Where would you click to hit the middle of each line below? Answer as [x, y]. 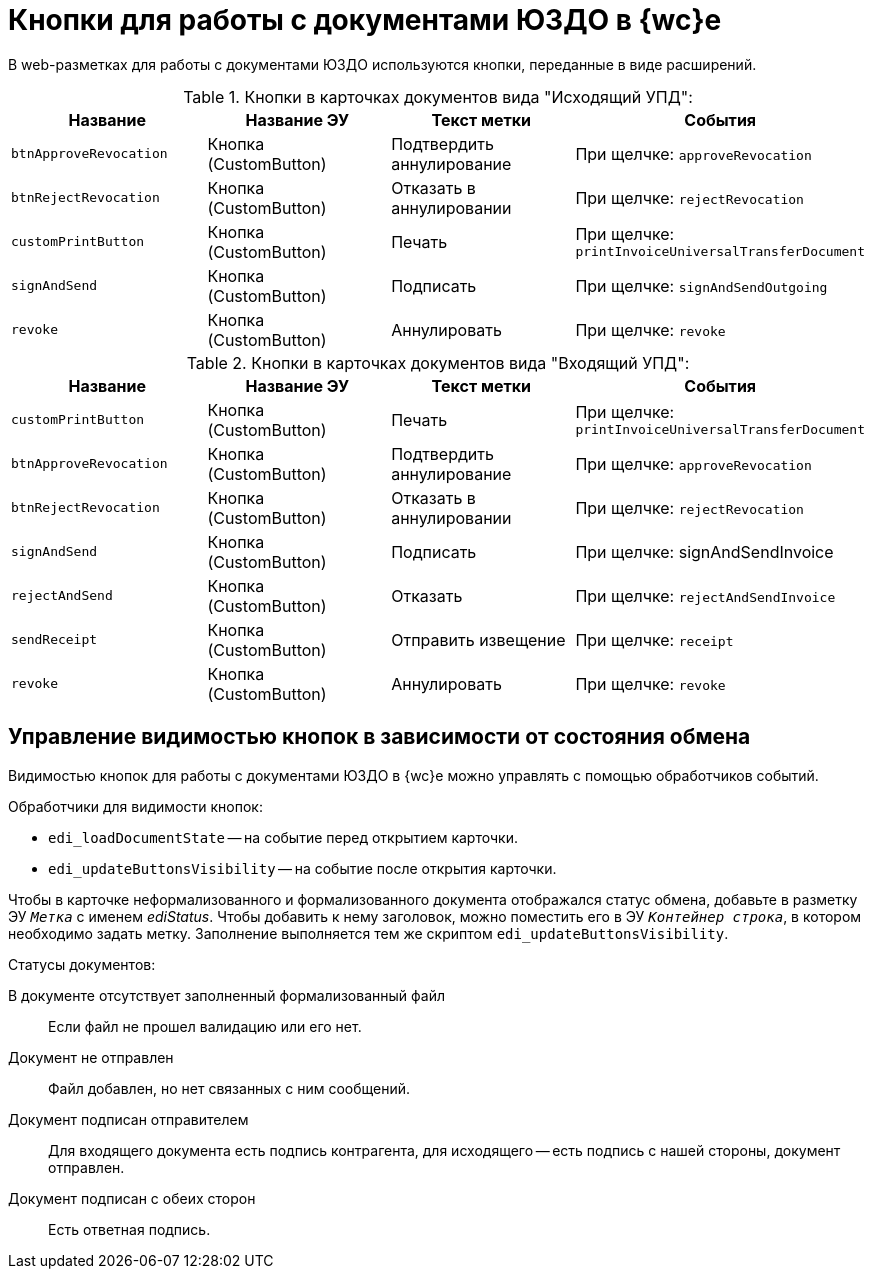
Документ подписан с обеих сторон [132, 1198]
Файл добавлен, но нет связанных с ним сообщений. [229, 1088]
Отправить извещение [478, 639]
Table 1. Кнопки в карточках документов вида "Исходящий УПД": [438, 96]
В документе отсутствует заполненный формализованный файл [226, 995]
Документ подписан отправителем [128, 1119]
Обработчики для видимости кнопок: [135, 806]
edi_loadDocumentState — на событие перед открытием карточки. [283, 837]
